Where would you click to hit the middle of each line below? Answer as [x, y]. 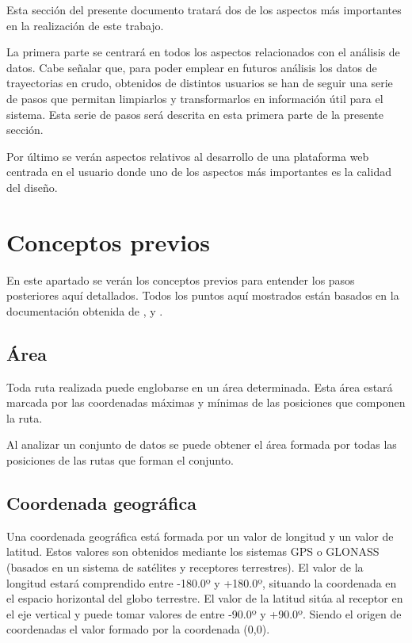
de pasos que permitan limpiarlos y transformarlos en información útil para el [195, 98]
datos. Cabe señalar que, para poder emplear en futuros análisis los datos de [192, 67]
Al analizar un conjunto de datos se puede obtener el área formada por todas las [202, 444]
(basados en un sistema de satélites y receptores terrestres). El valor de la [185, 567]
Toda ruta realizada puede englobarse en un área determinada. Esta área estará [200, 387]
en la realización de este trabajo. [85, 25]
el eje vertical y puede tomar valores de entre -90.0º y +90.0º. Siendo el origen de [204, 613]
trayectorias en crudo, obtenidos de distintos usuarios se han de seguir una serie [200, 83]
